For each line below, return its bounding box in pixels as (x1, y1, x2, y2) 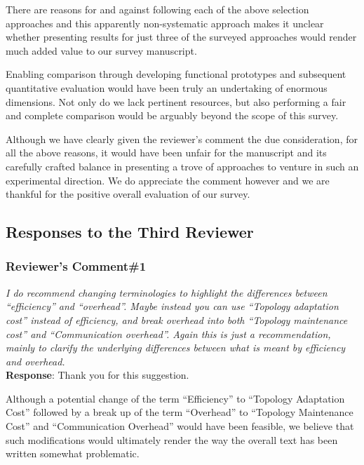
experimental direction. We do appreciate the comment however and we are (6, 173, 330, 187)
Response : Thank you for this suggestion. (6, 368, 189, 382)
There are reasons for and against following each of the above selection (6, 2, 309, 16)
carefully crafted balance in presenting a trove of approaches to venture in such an (6, 159, 359, 173)
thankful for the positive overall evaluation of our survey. (6, 187, 250, 201)
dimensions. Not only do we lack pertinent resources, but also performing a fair (6, 94, 346, 109)
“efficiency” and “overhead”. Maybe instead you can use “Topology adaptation (6, 299, 339, 314)
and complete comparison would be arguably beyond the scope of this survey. (6, 108, 339, 123)
